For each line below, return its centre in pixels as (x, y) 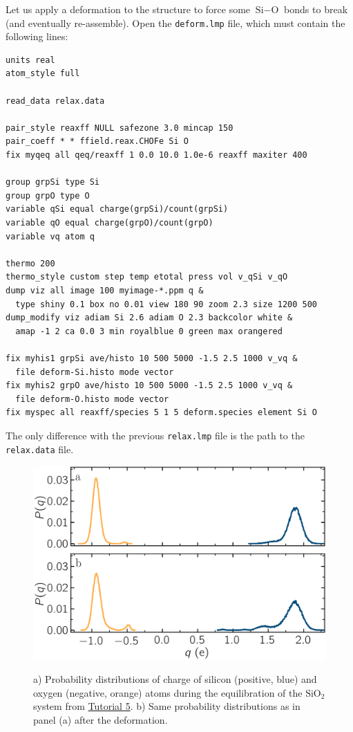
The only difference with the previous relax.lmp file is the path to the (155, 435)
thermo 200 (30, 263)
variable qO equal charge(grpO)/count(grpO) (109, 222)
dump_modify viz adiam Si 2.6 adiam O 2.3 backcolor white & (149, 318)
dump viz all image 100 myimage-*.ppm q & (105, 290)
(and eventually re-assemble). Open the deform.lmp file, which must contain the (175, 22)
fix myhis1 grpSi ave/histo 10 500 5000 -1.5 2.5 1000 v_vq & (152, 358)
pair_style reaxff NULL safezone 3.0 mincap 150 (120, 128)
